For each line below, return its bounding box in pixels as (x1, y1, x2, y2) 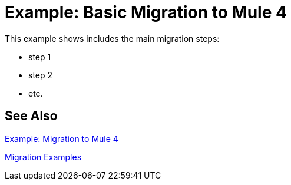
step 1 (28, 51, 51, 62)
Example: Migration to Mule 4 (5, 133, 118, 144)
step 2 (28, 70, 53, 80)
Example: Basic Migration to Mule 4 (5, 2, 287, 22)
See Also (5, 108, 58, 124)
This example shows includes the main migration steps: (5, 33, 220, 44)
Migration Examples (5, 151, 82, 162)
